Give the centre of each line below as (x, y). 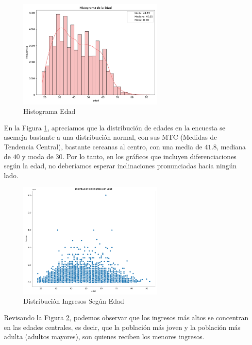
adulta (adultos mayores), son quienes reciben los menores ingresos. (104, 336)
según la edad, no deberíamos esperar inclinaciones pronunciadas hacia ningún (120, 166)
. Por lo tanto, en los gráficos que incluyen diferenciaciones (149, 156)
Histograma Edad (50, 111)
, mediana (231, 147)
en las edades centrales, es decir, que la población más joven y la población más (122, 327)
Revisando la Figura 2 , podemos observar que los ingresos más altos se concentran (126, 318)
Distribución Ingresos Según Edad (74, 301)
